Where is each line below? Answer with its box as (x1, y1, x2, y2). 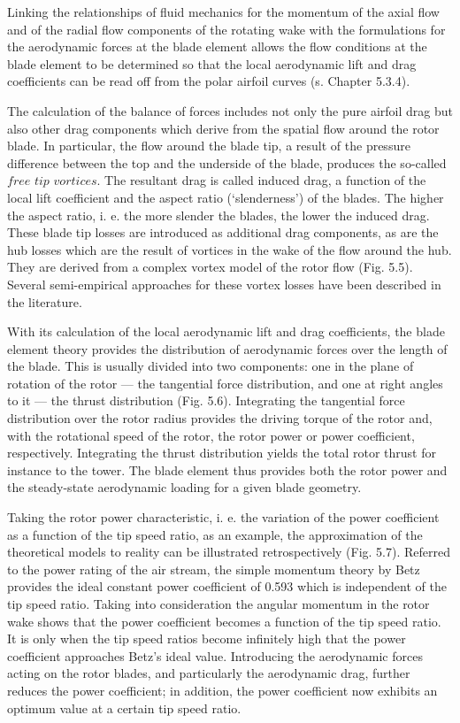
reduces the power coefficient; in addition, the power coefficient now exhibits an (7, 681, 438, 699)
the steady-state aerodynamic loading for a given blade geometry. (7, 478, 362, 496)
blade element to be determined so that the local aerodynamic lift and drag (7, 54, 417, 73)
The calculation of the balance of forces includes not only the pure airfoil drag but (7, 101, 453, 119)
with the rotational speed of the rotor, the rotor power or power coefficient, (7, 426, 415, 444)
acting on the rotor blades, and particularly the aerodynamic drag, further (7, 664, 410, 682)
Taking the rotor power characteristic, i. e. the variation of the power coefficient (7, 508, 440, 527)
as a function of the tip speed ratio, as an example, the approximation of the (7, 525, 423, 543)
